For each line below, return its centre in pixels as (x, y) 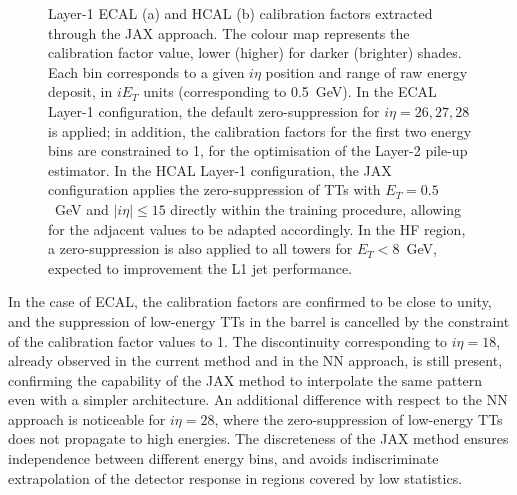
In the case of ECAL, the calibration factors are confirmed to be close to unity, (250, 301)
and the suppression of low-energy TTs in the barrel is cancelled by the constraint (259, 320)
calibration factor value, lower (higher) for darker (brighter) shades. (255, 52)
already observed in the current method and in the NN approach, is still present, (255, 360)
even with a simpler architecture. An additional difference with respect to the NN (258, 399)
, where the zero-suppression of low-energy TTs (358, 418)
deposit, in (80, 91)
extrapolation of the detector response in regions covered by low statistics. (235, 477)
